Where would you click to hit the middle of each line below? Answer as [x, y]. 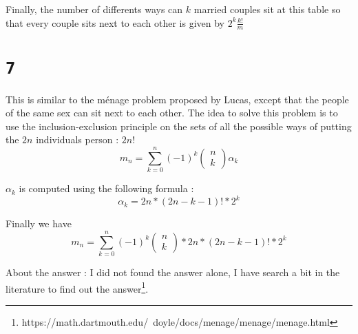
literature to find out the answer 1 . [77, 287]
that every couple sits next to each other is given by [115, 22]
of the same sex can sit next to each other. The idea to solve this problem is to [172, 113]
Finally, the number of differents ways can [94, 9]
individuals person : [77, 139]
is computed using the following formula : [106, 188]
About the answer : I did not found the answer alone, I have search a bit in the [173, 272]
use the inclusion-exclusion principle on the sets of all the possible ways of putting [179, 126]
